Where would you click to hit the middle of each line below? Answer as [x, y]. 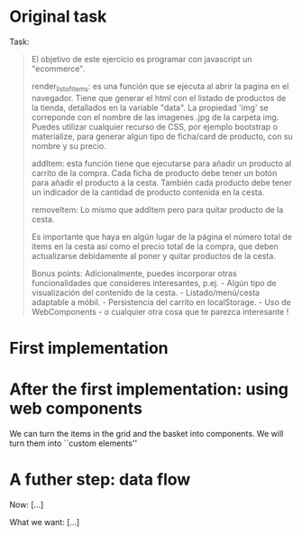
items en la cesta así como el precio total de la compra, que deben [155, 246]
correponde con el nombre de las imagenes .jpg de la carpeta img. [155, 117]
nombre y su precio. [69, 145]
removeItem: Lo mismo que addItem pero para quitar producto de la [157, 209]
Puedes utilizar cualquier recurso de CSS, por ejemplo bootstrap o [154, 126]
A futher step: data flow [100, 480]
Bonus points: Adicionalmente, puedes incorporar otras [134, 273]
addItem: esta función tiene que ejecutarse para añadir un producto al [161, 163]
